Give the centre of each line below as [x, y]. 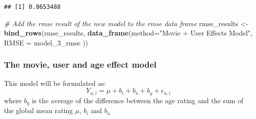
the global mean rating [39, 110]
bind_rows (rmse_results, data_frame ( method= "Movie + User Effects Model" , [128, 33]
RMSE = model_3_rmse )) [46, 42]
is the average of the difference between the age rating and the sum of [138, 100]
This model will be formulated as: [55, 83]
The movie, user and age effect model [80, 64]
